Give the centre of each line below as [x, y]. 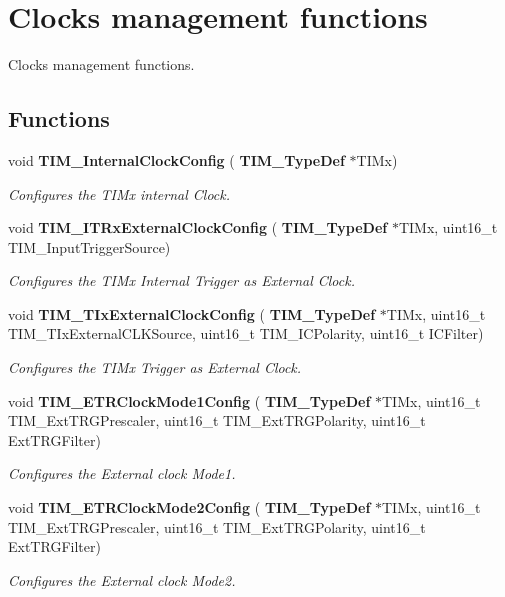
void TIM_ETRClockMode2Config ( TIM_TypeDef [189, 507]
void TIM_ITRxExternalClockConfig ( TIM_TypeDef [198, 227]
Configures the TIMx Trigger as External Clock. [155, 367]
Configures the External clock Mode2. [122, 579]
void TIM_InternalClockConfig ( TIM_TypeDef [176, 159]
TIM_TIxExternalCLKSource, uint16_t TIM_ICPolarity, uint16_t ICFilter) [246, 333]
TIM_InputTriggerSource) [89, 246]
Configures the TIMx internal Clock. [119, 193]
